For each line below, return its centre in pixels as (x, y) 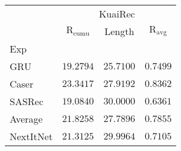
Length (119, 31)
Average (26, 119)
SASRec (27, 101)
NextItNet (31, 136)
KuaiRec (117, 14)
